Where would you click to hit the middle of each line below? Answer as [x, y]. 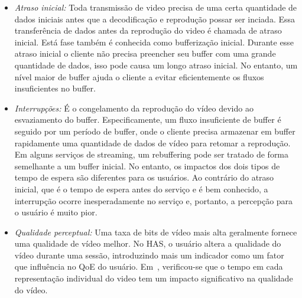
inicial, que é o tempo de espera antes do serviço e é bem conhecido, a [141, 189]
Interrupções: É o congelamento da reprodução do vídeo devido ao [134, 108]
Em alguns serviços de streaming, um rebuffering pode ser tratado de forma [152, 154]
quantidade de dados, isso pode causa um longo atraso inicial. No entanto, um [156, 65]
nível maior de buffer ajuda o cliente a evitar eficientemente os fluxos [139, 76]
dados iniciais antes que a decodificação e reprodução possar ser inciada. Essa [155, 19]
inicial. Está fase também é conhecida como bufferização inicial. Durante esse [154, 42]
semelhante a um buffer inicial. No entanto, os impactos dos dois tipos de [147, 166]
